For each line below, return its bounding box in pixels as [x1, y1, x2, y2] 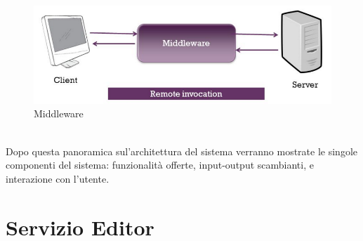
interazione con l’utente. [6, 171, 110, 185]
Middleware [34, 106, 84, 121]
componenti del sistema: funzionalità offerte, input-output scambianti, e [6, 157, 314, 172]
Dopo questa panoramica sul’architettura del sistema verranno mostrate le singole [6, 143, 357, 158]
